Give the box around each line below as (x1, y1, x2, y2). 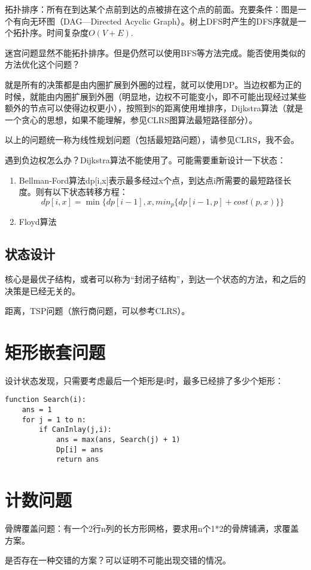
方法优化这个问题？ (5, 58, 80, 71)
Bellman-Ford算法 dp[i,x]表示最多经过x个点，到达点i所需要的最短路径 (19, 173, 283, 186)
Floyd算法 (19, 215, 57, 228)
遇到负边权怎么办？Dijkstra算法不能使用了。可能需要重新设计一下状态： (5, 153, 286, 166)
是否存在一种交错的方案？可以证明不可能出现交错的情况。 (5, 554, 231, 566)
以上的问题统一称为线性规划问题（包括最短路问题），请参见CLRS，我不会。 (5, 133, 299, 146)
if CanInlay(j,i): (39, 425, 112, 434)
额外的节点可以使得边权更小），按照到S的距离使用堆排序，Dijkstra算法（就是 (5, 102, 303, 114)
